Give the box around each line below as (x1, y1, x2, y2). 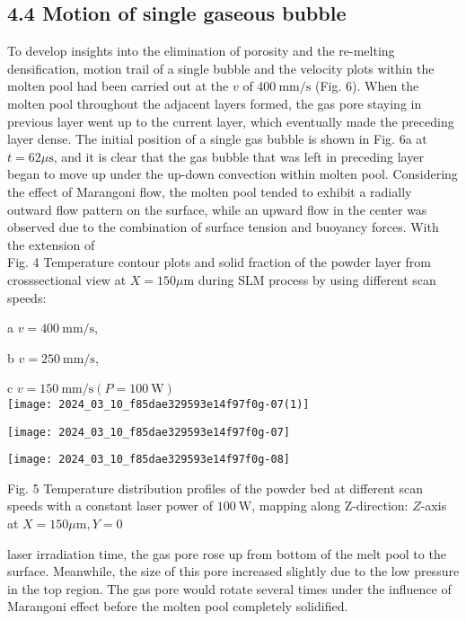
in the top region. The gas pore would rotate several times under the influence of (7, 579, 452, 598)
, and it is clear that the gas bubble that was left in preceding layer (53, 146, 424, 165)
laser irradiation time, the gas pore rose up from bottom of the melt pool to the (7, 544, 446, 563)
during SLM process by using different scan (198, 270, 436, 288)
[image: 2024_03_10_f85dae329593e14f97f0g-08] (7, 453, 290, 466)
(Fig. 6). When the (314, 76, 419, 95)
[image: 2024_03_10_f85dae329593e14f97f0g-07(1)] (7, 397, 310, 411)
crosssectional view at (7, 270, 127, 288)
